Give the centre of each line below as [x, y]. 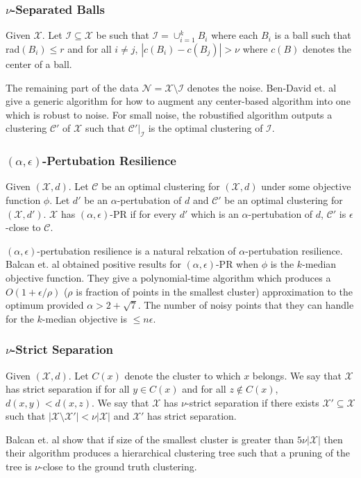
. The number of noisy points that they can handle [246, 305]
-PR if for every [143, 213]
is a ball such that [313, 35]
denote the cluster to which [183, 375]
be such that [123, 35]
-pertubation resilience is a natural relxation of [136, 250]
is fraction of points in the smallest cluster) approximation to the [214, 291]
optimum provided [45, 305]
